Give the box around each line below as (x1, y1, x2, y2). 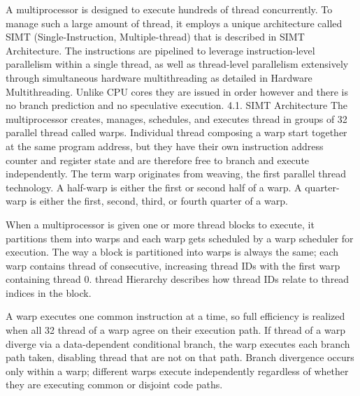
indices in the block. (6, 285, 92, 300)
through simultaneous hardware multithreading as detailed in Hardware (6, 70, 312, 85)
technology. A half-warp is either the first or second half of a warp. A (6, 179, 302, 194)
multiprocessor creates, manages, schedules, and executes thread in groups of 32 (6, 111, 347, 126)
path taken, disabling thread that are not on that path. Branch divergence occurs (6, 350, 354, 365)
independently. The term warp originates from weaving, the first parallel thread (6, 166, 346, 181)
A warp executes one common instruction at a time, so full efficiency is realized (6, 309, 345, 323)
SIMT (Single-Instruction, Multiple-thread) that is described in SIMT (6, 29, 305, 44)
